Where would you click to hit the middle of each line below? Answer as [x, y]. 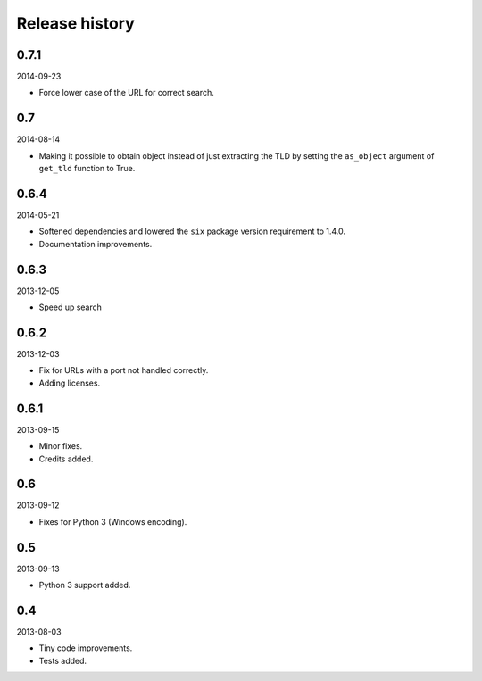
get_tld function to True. [87, 169]
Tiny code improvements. [86, 648]
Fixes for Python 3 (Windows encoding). [113, 521]
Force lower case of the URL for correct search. [126, 93]
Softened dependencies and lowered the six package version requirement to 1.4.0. [192, 231]
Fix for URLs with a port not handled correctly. [124, 370]
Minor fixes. [61, 446]
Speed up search [71, 307]
